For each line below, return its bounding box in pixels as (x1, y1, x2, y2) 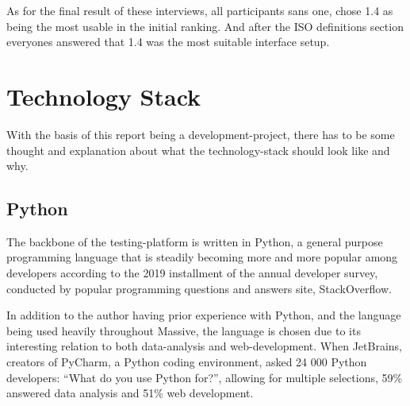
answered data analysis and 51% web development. (6, 385, 254, 401)
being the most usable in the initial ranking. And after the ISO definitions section (6, 17, 404, 34)
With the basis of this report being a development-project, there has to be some (6, 126, 395, 142)
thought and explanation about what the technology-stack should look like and (6, 141, 390, 158)
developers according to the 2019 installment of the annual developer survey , (6, 265, 378, 281)
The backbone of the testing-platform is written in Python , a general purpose (6, 233, 383, 249)
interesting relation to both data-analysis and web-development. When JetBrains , (6, 338, 403, 354)
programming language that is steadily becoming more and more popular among (6, 249, 398, 265)
